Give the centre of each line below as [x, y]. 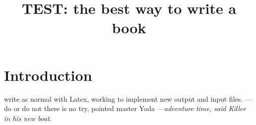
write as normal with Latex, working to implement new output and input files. [124, 98]
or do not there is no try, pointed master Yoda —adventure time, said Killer [130, 108]
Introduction [48, 75]
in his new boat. [28, 118]
